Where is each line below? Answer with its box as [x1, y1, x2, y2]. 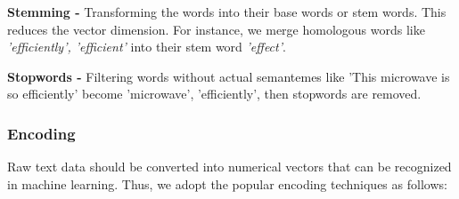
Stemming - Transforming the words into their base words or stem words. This [7, 3, 447, 20]
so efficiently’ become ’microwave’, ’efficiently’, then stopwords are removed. [7, 84, 422, 103]
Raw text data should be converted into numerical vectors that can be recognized [7, 157, 452, 176]
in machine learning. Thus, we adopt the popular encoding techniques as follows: [7, 174, 447, 193]
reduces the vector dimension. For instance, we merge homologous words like [7, 20, 425, 38]
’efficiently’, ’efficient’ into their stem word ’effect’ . [7, 37, 286, 56]
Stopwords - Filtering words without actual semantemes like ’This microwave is [7, 67, 450, 85]
